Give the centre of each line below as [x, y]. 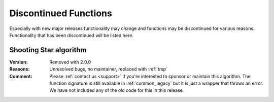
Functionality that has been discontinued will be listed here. [72, 35]
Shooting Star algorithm [48, 50]
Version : [19, 62]
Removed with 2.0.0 [70, 62]
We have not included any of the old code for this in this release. [117, 90]
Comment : [21, 76]
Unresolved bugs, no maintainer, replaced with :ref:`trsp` [108, 69]
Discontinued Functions [61, 13]
